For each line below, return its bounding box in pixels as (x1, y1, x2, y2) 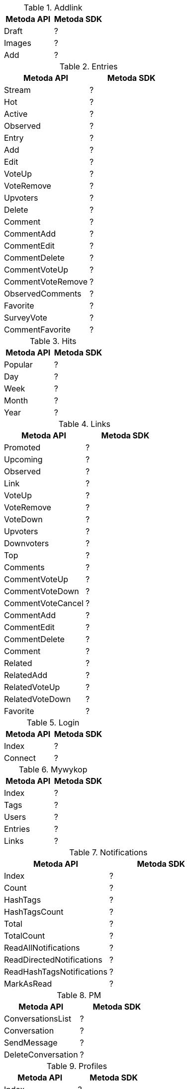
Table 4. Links (58, 419, 110, 429)
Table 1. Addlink (23, 2, 83, 12)
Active (4, 109, 28, 119)
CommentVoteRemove (4, 277, 88, 287)
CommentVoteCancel (4, 598, 84, 608)
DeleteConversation (4, 1050, 78, 1060)
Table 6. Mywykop (18, 764, 88, 774)
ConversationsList (4, 1014, 72, 1024)
